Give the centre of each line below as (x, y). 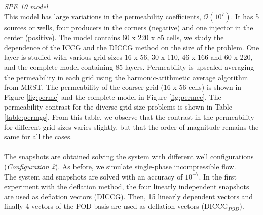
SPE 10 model (26, 6)
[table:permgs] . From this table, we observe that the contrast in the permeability (129, 116)
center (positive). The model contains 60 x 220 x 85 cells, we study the (114, 37)
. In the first (218, 176)
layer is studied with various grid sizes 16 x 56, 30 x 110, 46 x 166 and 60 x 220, (128, 57)
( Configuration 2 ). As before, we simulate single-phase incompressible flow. (120, 166)
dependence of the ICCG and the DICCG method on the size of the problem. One (132, 47)
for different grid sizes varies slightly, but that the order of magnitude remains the (131, 127)
